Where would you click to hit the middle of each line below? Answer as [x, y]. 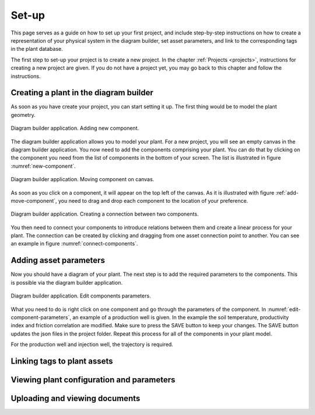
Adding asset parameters [58, 260]
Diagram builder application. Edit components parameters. [81, 296]
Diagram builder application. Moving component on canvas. [83, 179]
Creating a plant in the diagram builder [82, 93]
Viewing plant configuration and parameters [93, 380]
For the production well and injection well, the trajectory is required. [92, 344]
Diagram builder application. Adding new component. [75, 128]
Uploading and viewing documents [76, 398]
